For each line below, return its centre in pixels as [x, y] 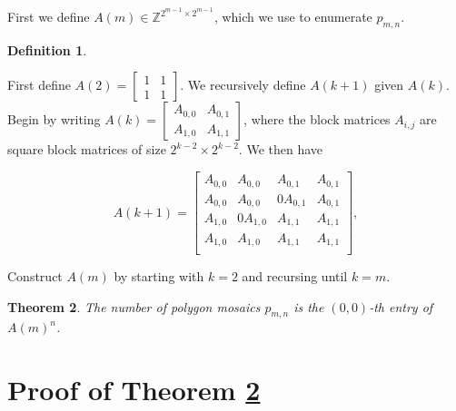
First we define [49, 17]
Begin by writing [54, 119]
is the [309, 306]
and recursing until [295, 276]
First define [39, 85]
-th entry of [401, 306]
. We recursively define [243, 85]
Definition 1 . [47, 49]
